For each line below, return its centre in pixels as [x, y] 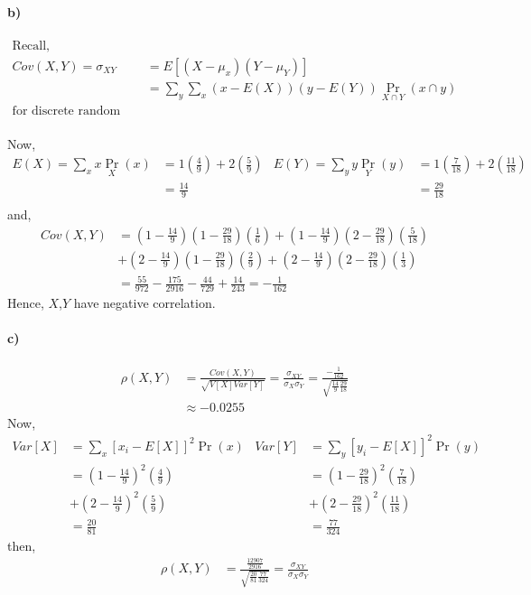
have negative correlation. [144, 303]
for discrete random [66, 112]
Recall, [31, 46]
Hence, [26, 303]
